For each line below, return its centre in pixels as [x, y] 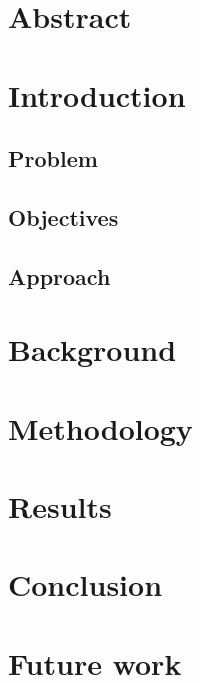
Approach [59, 275]
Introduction [97, 94]
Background [92, 349]
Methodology [100, 427]
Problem [53, 158]
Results [60, 506]
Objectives [63, 216]
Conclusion [85, 584]
